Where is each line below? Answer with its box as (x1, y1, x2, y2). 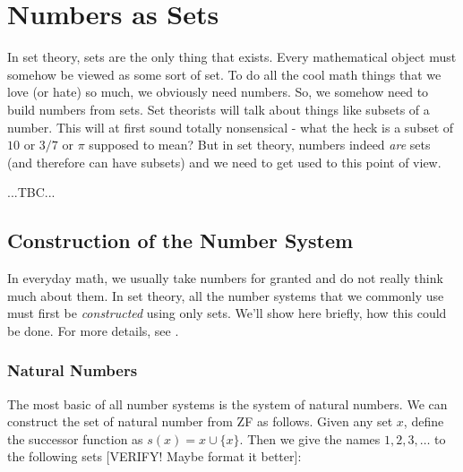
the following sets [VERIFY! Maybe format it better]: (7, 447, 302, 466)
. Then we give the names (239, 429, 381, 448)
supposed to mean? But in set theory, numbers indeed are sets (89, 135, 431, 154)
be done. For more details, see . (7, 321, 179, 339)
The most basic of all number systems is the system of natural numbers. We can (7, 394, 448, 413)
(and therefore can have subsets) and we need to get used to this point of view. (7, 152, 442, 171)
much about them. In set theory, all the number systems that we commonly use (7, 286, 444, 305)
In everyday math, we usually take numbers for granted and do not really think (7, 269, 443, 287)
